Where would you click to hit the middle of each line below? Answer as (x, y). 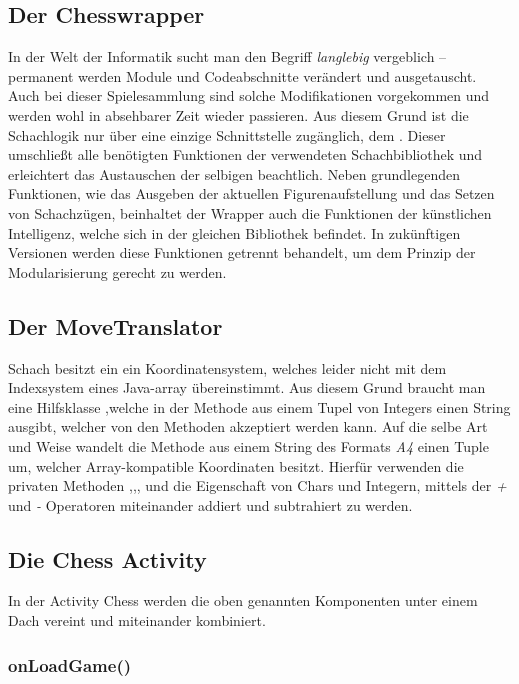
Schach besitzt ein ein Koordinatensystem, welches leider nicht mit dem (227, 367)
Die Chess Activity (107, 558)
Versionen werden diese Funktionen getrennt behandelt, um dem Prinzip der (242, 252)
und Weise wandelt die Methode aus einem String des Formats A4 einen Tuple (248, 445)
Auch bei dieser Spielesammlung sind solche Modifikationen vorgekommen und (249, 95)
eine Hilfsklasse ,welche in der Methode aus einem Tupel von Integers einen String (259, 406)
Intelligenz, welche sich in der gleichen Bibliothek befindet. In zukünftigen (234, 232)
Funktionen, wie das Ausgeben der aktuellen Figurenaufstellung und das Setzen (251, 193)
